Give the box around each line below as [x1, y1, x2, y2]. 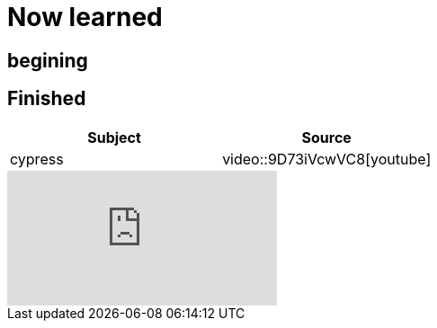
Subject [87, 128, 141, 146]
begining [7, 49, 88, 72]
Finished [7, 87, 86, 111]
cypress [10, 149, 64, 168]
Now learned [7, 2, 163, 32]
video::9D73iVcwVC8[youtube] [222, 149, 432, 168]
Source [301, 128, 352, 146]
